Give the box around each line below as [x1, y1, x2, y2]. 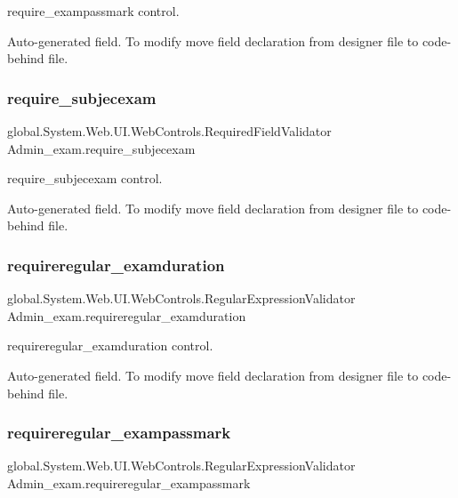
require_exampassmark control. [7, 2, 180, 20]
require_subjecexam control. [7, 169, 163, 188]
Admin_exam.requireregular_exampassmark [7, 473, 251, 492]
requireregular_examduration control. [7, 336, 213, 355]
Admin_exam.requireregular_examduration [7, 306, 246, 325]
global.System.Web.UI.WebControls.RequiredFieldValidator [7, 122, 332, 140]
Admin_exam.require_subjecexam [7, 139, 196, 157]
